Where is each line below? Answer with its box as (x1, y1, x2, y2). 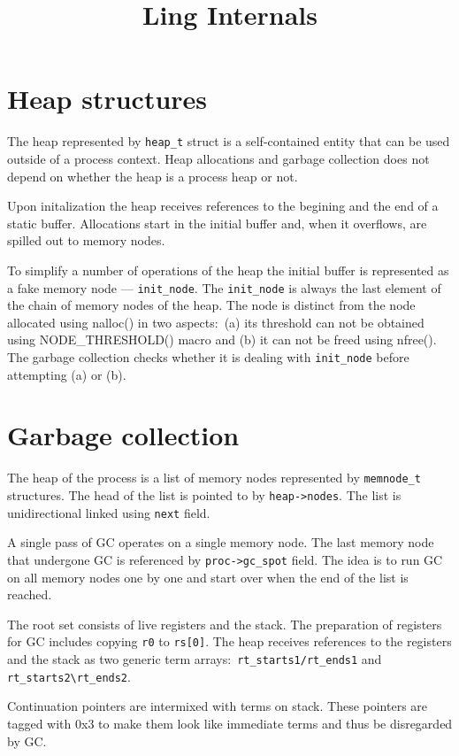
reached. (7, 585, 52, 604)
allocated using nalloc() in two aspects (7, 312, 215, 331)
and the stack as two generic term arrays (7, 650, 228, 667)
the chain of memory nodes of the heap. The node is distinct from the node (7, 296, 416, 314)
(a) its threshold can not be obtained (224, 312, 425, 331)
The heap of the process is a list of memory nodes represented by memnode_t (7, 468, 421, 487)
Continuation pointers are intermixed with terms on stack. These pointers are (7, 697, 428, 715)
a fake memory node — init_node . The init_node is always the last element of (7, 278, 441, 297)
